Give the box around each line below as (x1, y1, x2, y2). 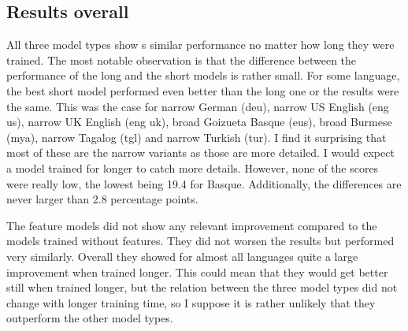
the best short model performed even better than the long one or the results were (6, 82, 399, 99)
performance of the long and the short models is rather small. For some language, (6, 67, 400, 84)
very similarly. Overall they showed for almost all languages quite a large (6, 247, 358, 264)
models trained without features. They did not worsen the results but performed (6, 232, 395, 249)
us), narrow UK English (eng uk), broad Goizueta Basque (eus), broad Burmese (6, 113, 392, 130)
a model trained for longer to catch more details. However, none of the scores (6, 159, 379, 176)
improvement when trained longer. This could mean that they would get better (6, 263, 388, 280)
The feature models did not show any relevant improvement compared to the (6, 217, 377, 233)
